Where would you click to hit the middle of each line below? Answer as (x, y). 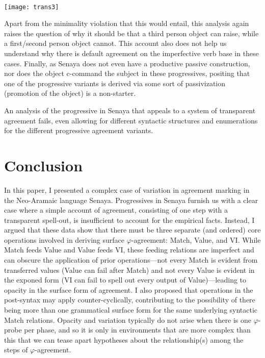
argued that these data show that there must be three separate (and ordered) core (132, 230)
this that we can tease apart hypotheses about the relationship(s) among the (124, 339)
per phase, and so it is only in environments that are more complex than (137, 330)
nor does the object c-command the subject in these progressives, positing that (127, 73)
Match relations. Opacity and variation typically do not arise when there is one (128, 319)
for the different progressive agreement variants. (79, 130)
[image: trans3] (32, 7)
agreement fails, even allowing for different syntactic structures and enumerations (131, 120)
